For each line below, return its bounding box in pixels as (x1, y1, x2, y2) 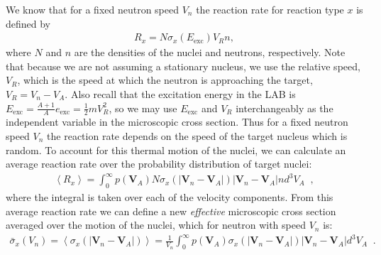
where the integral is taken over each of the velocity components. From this (6, 190, 333, 205)
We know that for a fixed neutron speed (6, 2, 180, 16)
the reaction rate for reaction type (196, 2, 344, 16)
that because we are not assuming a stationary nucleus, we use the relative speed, (6, 58, 360, 73)
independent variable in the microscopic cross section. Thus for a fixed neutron (6, 114, 348, 129)
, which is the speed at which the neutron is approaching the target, (17, 72, 313, 87)
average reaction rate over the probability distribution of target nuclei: (6, 156, 312, 171)
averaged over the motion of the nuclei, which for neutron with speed (6, 217, 306, 232)
